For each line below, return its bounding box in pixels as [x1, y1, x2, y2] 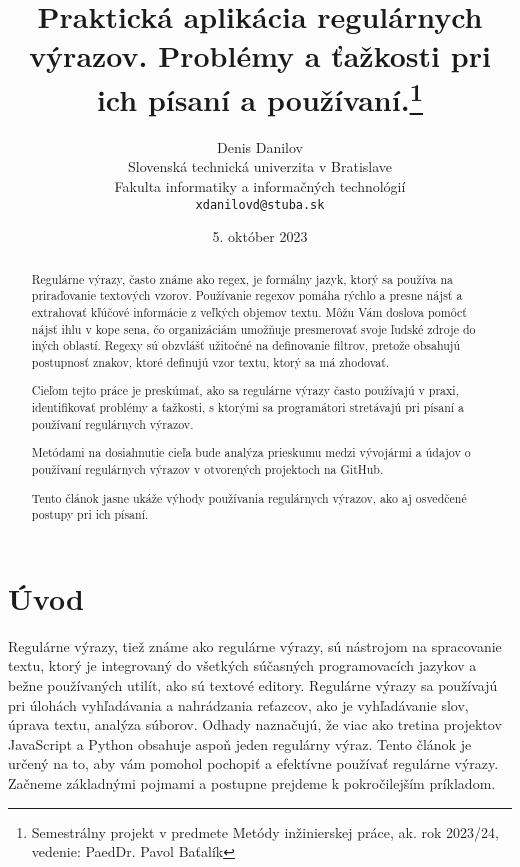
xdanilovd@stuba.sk [195, 197, 325, 212]
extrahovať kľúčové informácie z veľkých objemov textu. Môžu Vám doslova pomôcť [31, 303, 467, 320]
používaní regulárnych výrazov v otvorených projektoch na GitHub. [31, 461, 384, 477]
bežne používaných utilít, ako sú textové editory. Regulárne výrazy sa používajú [8, 674, 498, 695]
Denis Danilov [216, 136, 304, 157]
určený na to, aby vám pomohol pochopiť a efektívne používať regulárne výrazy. [8, 753, 499, 774]
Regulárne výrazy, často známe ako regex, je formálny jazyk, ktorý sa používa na [31, 270, 454, 287]
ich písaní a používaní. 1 [96, 74, 424, 119]
